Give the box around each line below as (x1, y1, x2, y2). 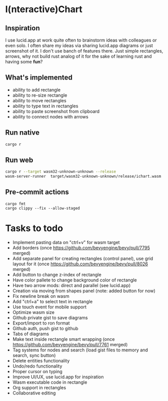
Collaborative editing (12, 390, 56, 396)
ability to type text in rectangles (12, 103, 79, 109)
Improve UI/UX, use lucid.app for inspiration (12, 374, 104, 380)
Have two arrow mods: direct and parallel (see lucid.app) (12, 282, 131, 288)
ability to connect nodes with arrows (12, 113, 89, 119)
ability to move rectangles (12, 97, 67, 103)
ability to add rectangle (12, 87, 61, 93)
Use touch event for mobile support (12, 304, 87, 310)
